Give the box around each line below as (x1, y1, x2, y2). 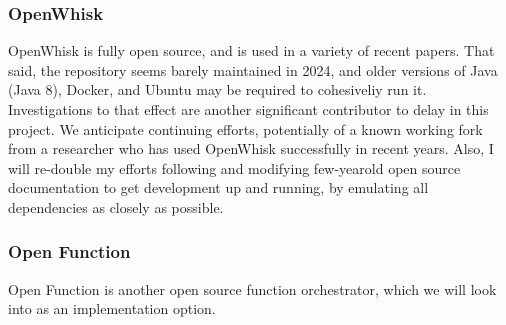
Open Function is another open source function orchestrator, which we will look (8, 278, 497, 299)
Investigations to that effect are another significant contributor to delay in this (8, 99, 489, 119)
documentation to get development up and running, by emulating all (8, 177, 429, 198)
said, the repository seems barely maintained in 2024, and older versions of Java (8, 59, 498, 80)
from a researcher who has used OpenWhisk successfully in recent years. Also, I (8, 138, 494, 159)
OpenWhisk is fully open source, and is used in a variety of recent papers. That (8, 40, 495, 61)
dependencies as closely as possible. (8, 196, 224, 217)
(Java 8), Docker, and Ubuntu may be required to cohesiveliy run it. (8, 79, 427, 100)
